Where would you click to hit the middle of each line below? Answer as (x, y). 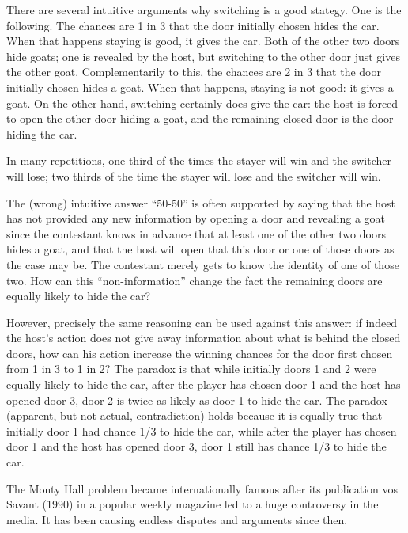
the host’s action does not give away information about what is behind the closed (204, 338)
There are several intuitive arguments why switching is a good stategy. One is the (204, 10)
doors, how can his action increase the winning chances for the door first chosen (200, 353)
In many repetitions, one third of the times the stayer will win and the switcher (199, 160)
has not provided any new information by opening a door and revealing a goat (196, 218)
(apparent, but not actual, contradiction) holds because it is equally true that (195, 415)
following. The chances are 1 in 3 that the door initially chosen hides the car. (193, 25)
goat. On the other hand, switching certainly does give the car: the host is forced (202, 103)
